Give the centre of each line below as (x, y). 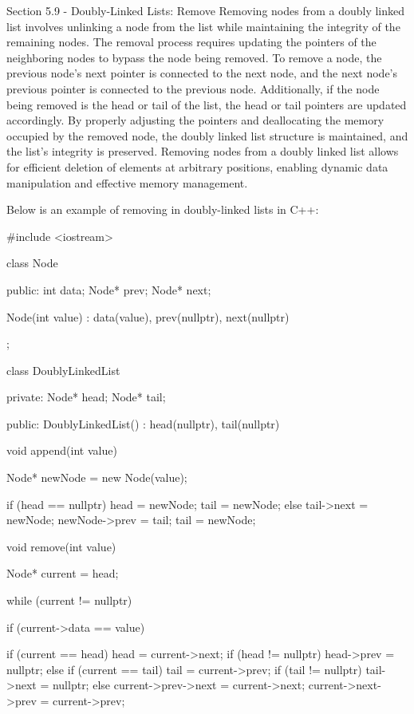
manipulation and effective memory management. (127, 182)
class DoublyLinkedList (63, 370)
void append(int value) (62, 450)
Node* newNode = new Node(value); (97, 477)
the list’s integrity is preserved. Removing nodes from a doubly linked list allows (203, 151)
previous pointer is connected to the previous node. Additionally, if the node (193, 88)
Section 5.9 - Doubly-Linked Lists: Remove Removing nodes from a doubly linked (206, 10)
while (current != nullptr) (69, 600)
